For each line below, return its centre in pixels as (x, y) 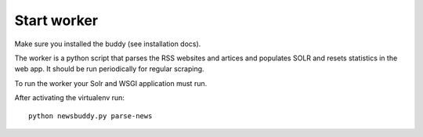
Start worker (56, 20)
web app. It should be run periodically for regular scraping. (109, 69)
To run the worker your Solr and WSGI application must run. (111, 83)
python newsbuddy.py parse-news (90, 116)
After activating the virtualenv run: (70, 98)
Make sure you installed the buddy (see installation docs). (108, 44)
